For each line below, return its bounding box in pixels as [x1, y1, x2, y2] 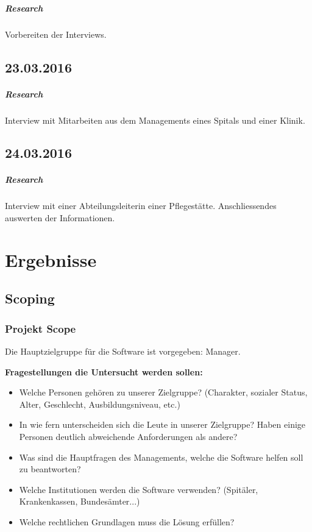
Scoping [5, 289, 55, 308]
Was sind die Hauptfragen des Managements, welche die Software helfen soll [19, 450, 303, 463]
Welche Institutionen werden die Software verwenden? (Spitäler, [19, 483, 258, 495]
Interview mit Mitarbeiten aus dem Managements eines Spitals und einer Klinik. [5, 113, 305, 126]
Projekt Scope [5, 321, 76, 336]
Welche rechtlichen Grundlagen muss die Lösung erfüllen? [19, 515, 235, 528]
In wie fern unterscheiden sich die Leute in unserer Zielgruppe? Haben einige [19, 418, 306, 431]
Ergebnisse [5, 247, 97, 272]
